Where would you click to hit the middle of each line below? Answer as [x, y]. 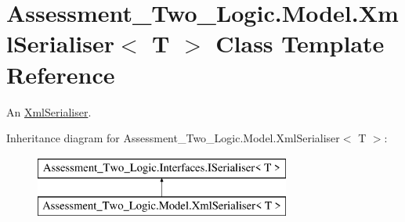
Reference [61, 74]
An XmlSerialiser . [49, 111]
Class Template [300, 43]
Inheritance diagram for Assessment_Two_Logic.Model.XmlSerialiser [173, 138]
